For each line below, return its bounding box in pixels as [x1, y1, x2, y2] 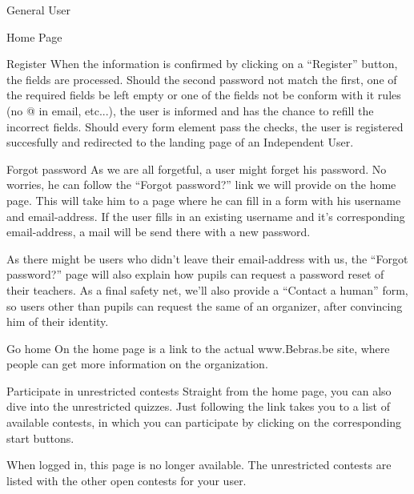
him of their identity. [6, 313, 109, 330]
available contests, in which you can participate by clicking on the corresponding [6, 414, 402, 431]
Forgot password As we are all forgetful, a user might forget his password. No [6, 160, 387, 177]
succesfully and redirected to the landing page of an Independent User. [6, 134, 354, 151]
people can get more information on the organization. [6, 355, 268, 372]
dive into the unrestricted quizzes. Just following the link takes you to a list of [6, 398, 390, 415]
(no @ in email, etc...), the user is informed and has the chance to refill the [6, 102, 374, 118]
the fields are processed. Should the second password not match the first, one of [6, 70, 397, 87]
